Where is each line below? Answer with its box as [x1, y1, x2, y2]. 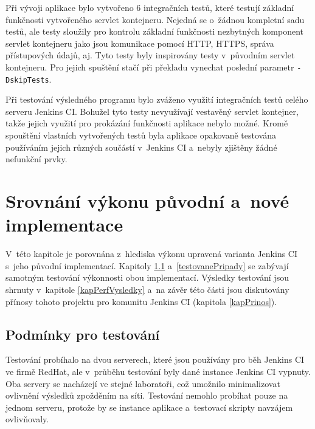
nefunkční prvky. [5, 153, 67, 165]
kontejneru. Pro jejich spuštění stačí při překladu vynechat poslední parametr [5, 60, 294, 73]
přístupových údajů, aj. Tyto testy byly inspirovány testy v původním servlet [5, 49, 295, 61]
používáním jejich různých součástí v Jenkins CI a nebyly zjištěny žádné [5, 140, 277, 153]
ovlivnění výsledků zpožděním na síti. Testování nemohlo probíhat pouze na [5, 389, 288, 402]
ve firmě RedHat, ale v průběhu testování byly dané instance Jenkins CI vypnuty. [5, 365, 311, 377]
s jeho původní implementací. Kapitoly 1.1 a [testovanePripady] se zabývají [5, 259, 289, 272]
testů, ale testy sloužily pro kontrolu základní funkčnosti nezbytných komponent [5, 25, 304, 38]
